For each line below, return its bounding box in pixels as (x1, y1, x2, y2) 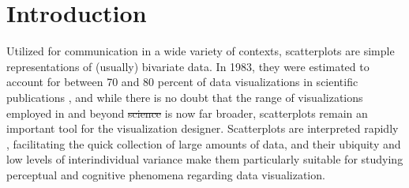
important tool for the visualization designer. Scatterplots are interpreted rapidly (6, 120, 399, 137)
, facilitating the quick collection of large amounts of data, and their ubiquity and (6, 135, 401, 152)
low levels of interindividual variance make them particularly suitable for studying (6, 151, 403, 167)
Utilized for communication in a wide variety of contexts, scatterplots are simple (6, 43, 395, 59)
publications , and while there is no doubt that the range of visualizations (6, 88, 363, 105)
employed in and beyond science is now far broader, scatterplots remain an (6, 104, 368, 121)
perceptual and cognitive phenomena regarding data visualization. (6, 166, 325, 182)
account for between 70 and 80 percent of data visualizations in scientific (6, 73, 358, 90)
